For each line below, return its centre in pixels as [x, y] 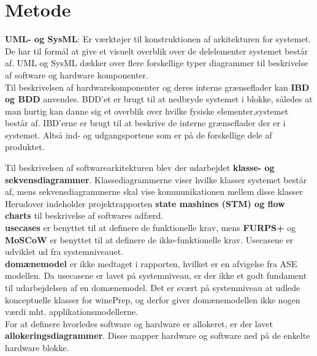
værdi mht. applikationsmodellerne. [71, 312]
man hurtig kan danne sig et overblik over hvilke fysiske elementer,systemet [147, 111]
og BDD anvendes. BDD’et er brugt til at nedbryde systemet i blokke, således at [159, 99]
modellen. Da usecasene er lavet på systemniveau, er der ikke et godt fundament [156, 275]
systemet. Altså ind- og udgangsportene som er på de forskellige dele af [139, 134]
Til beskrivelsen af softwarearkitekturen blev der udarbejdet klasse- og [140, 168]
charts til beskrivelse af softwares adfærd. [84, 215]
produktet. [25, 147]
